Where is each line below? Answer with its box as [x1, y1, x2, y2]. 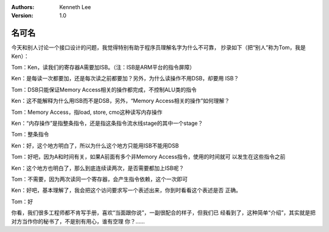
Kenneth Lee [59, 4, 91, 10]
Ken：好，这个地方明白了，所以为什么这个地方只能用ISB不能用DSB [11, 142, 179, 149]
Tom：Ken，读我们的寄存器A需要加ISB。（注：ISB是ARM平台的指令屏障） [11, 64, 195, 71]
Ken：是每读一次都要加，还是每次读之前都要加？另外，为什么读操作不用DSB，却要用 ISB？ [11, 75, 239, 82]
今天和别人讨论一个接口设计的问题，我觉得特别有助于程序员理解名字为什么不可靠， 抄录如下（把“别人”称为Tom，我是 [11, 44, 306, 51]
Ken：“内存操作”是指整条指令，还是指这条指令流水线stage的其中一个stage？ [11, 119, 203, 127]
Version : [11, 12, 34, 19]
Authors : [11, 4, 35, 10]
